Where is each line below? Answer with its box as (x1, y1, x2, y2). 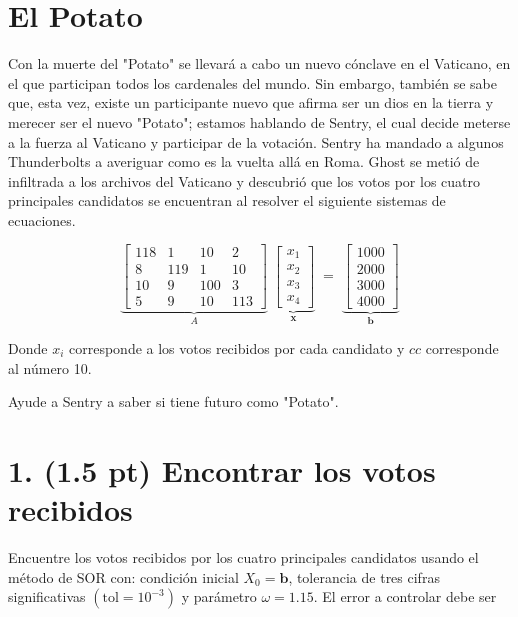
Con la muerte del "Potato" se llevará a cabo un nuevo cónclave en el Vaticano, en (8, 53, 511, 74)
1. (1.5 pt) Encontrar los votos (8, 450, 436, 490)
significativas (8, 586, 86, 607)
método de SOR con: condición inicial (8, 566, 239, 587)
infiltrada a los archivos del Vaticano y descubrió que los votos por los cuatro (8, 170, 480, 191)
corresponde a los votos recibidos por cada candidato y (69, 338, 405, 359)
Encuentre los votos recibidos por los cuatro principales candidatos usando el (8, 547, 479, 568)
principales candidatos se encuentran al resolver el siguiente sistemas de (8, 190, 446, 211)
